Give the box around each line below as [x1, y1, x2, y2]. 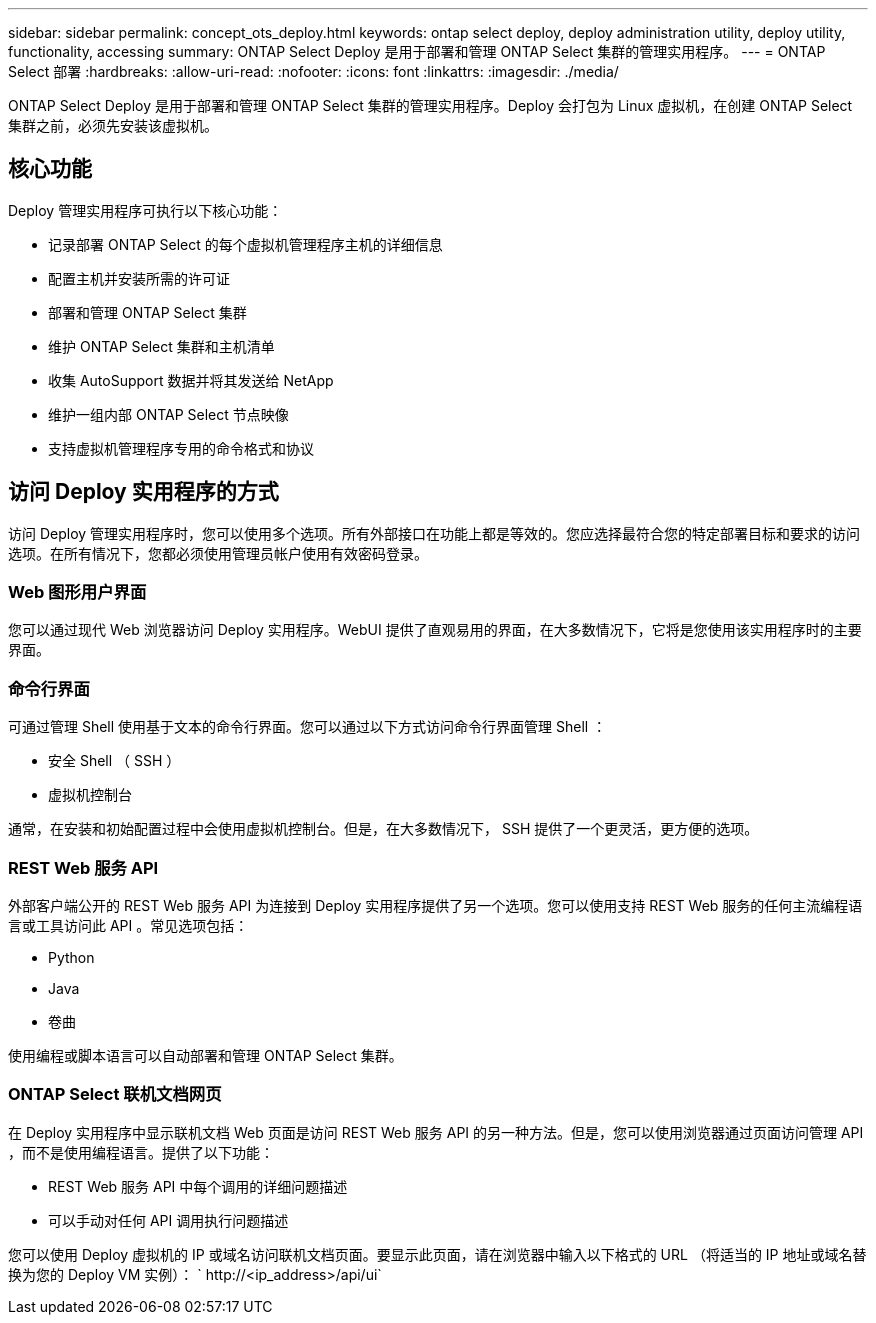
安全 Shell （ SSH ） [48, 752, 181, 770]
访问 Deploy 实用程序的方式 [8, 479, 279, 505]
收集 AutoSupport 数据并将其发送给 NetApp [48, 371, 334, 389]
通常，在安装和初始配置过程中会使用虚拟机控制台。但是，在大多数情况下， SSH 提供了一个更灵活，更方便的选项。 [8, 820, 759, 838]
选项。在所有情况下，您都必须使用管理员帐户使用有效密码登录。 [8, 544, 428, 562]
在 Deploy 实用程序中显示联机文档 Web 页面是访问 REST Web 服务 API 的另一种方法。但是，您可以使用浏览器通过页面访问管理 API [8, 1123, 864, 1141]
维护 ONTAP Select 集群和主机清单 [48, 337, 275, 355]
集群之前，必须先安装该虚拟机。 [8, 117, 218, 134]
